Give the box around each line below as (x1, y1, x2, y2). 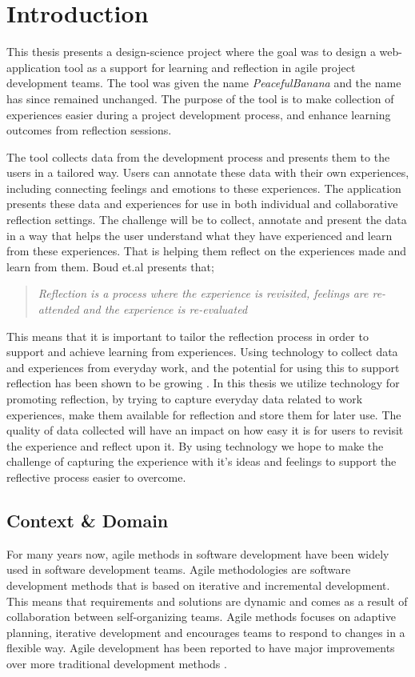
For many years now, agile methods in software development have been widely (6, 545, 389, 562)
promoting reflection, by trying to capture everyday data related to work (6, 391, 363, 407)
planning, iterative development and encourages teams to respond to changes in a (6, 623, 405, 640)
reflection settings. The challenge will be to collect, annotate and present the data (6, 211, 407, 228)
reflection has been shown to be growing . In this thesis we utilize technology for (6, 375, 400, 391)
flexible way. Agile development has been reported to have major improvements (6, 639, 395, 656)
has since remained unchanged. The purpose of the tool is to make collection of (6, 90, 394, 106)
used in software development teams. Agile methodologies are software (6, 561, 351, 578)
